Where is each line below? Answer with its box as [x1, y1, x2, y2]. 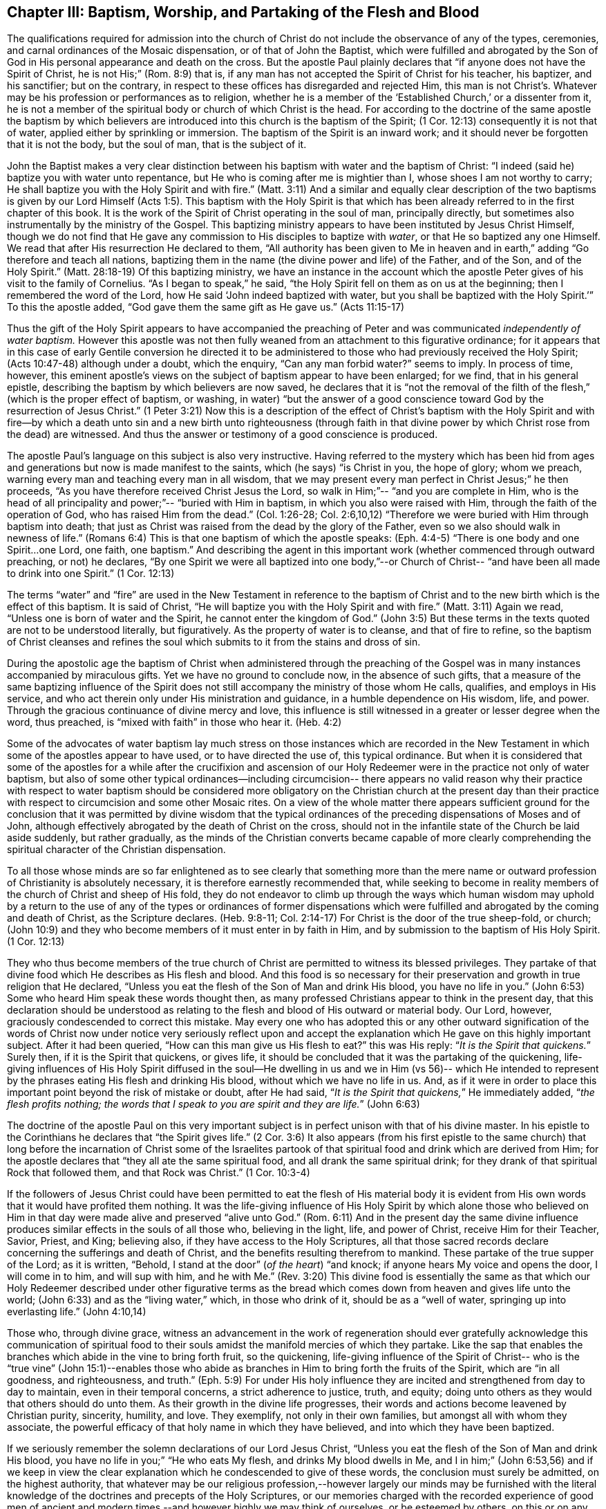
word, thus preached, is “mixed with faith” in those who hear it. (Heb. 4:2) [7, 716, 342, 729]
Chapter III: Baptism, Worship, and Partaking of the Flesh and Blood [7, 3, 480, 21]
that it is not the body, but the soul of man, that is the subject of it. [7, 138, 307, 151]
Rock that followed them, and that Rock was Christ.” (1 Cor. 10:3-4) [7, 1167, 310, 1179]
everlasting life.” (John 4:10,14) [7, 1306, 146, 1318]
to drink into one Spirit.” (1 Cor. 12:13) [7, 567, 175, 580]
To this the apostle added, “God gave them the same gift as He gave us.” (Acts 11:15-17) [7, 301, 405, 313]
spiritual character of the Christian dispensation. [7, 843, 226, 856]
